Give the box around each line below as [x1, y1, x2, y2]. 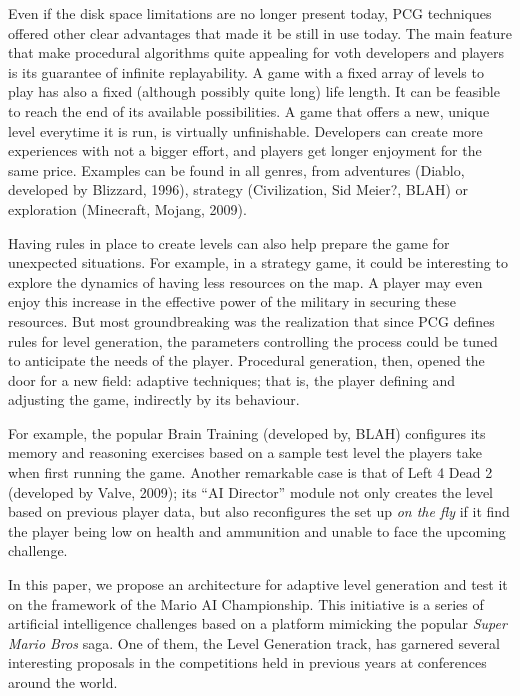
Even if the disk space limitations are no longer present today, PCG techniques [8, 3, 492, 23]
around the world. [8, 672, 118, 692]
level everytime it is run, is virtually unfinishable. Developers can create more [8, 120, 483, 141]
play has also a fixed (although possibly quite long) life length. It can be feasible [8, 81, 500, 102]
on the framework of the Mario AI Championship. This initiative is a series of [8, 593, 484, 614]
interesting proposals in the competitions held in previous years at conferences [8, 652, 487, 673]
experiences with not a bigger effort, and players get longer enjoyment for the [8, 140, 482, 161]
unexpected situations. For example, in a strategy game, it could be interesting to [8, 252, 508, 273]
